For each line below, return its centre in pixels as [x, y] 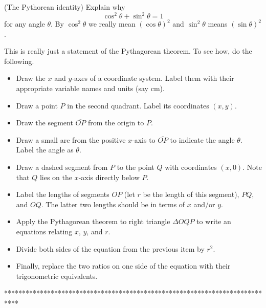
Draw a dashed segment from [62, 167]
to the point [136, 167]
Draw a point [37, 105]
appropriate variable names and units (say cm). [90, 88]
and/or [204, 204]
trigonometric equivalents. [57, 276]
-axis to [144, 139]
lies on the [56, 177]
